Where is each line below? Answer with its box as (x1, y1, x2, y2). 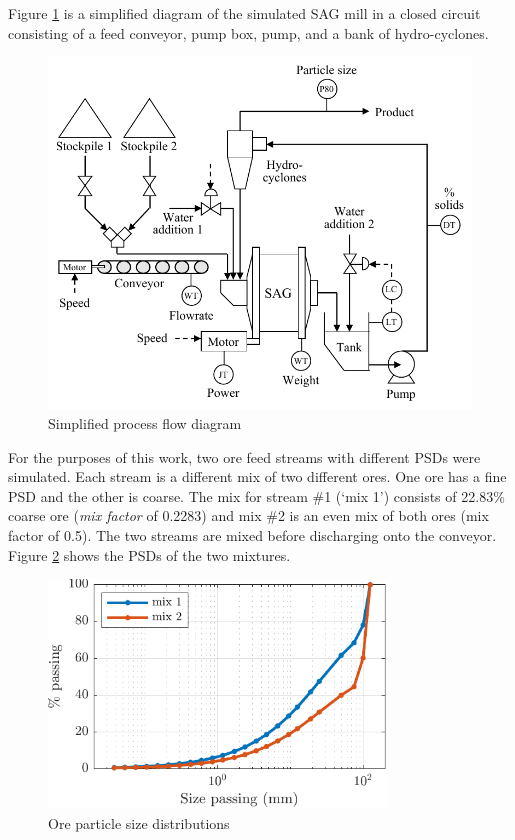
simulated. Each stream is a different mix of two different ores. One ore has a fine (8, 466, 507, 487)
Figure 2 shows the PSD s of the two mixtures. (8, 544, 291, 565)
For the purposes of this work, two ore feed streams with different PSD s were (8, 446, 481, 467)
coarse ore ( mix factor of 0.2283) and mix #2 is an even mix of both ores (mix (8, 505, 489, 526)
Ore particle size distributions (48, 812, 230, 833)
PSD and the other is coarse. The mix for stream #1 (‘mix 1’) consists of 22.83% (8, 485, 505, 506)
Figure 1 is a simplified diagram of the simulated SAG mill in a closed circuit (8, 3, 481, 23)
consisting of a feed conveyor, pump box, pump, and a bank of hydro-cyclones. (8, 22, 489, 43)
